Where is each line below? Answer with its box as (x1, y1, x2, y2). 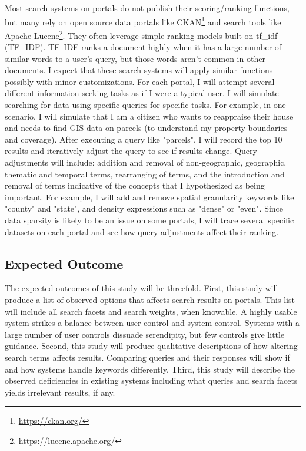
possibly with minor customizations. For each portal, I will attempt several (5, 75, 275, 87)
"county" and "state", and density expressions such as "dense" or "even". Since (5, 202, 284, 215)
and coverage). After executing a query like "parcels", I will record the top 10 (5, 133, 282, 145)
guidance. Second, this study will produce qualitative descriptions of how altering (5, 340, 298, 352)
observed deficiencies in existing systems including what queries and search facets (5, 374, 298, 387)
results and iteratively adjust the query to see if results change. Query (5, 144, 257, 157)
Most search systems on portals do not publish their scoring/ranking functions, (5, 2, 290, 14)
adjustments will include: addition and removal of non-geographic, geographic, (5, 156, 287, 169)
